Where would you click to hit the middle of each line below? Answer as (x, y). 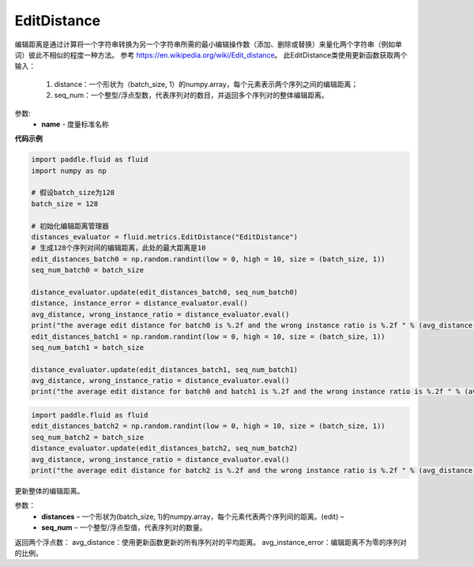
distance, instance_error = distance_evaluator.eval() (139, 303)
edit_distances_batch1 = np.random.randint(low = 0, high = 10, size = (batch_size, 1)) (209, 336)
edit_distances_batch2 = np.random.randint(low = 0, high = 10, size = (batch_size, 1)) (209, 426)
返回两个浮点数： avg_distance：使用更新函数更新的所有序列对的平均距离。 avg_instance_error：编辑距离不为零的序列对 (211, 542)
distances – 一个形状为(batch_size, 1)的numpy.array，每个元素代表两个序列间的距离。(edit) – (193, 516)
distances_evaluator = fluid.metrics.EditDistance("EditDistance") (165, 237)
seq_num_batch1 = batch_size (88, 347)
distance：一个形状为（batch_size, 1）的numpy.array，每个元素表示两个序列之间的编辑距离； (206, 84)
